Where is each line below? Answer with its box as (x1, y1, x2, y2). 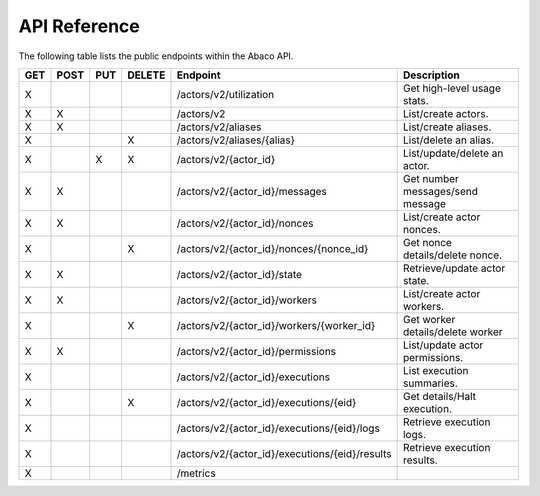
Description (402, 68, 460, 82)
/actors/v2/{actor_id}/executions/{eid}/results (176, 446, 392, 460)
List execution (402, 363, 469, 377)
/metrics (176, 466, 216, 480)
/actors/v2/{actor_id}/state (176, 267, 303, 281)
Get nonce (402, 235, 452, 249)
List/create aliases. (402, 120, 492, 134)
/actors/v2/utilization (176, 87, 275, 101)
